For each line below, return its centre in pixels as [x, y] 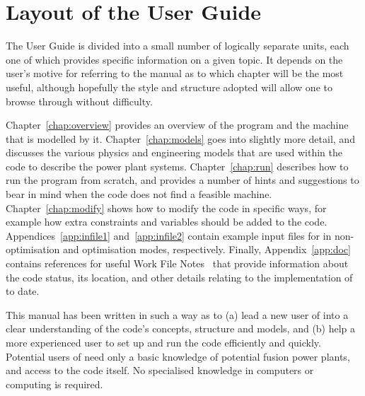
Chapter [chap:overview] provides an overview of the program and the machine [177, 125]
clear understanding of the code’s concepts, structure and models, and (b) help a [181, 328]
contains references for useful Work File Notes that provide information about [177, 263]
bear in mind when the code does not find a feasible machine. [139, 194]
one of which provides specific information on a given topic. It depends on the [174, 59]
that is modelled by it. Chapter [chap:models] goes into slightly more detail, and [180, 138]
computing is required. [54, 384]
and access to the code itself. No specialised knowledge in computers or [160, 370]
